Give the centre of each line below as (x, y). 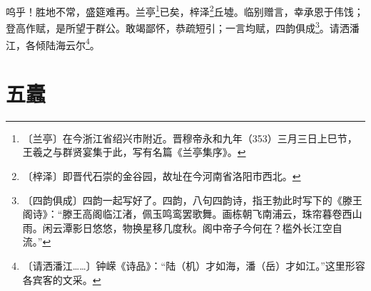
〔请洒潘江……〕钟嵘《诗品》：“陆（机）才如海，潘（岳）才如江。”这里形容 (194, 266)
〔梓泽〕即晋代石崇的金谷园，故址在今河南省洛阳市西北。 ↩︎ (162, 176)
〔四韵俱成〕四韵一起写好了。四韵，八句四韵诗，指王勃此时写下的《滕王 (192, 200)
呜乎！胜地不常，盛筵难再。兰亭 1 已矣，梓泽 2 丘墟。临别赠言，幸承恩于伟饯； (185, 10)
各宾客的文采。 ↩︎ (62, 279)
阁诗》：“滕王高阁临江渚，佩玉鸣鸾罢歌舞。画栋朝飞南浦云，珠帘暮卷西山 (192, 214)
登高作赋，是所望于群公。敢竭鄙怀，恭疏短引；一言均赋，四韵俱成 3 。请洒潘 (183, 27)
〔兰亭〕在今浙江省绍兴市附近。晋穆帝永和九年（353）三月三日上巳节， (190, 138)
